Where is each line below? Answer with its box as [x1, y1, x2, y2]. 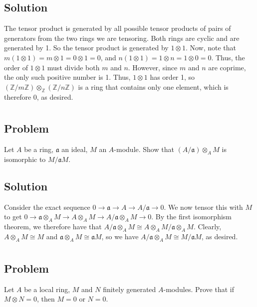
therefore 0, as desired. [4, 91, 73, 102]
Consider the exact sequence [4, 201, 90, 212]
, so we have [101, 231, 139, 241]
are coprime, [208, 62, 246, 72]
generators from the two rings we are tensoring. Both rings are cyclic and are [4, 32, 240, 43]
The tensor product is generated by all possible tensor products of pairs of [4, 23, 231, 33]
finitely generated [103, 284, 156, 294]
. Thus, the [211, 52, 245, 62]
